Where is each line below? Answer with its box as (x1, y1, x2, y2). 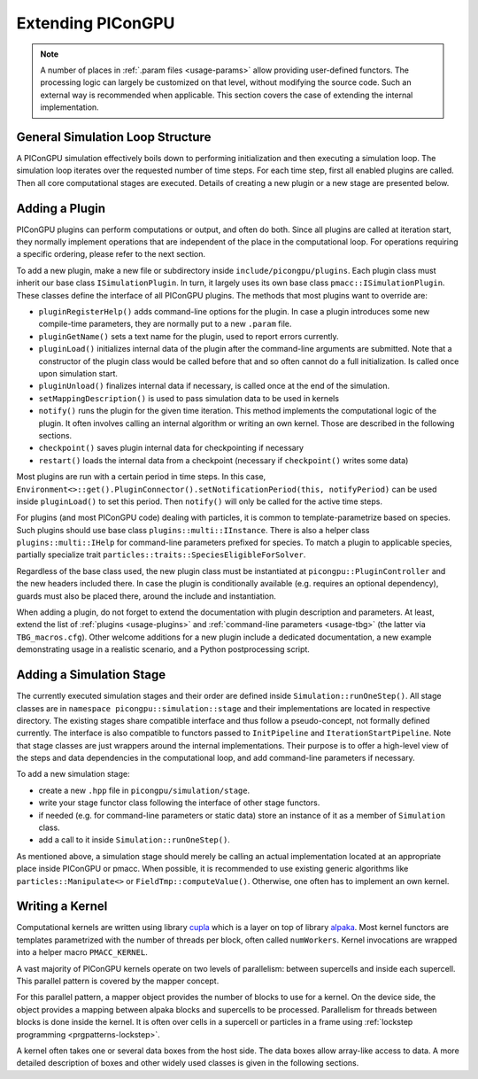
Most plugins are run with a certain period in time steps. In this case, (16, 471, 266, 482)
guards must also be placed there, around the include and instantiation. (16, 590, 276, 602)
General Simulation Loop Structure (16, 129, 212, 144)
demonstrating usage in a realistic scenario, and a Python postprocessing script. (16, 644, 310, 655)
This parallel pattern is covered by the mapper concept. (16, 975, 220, 987)
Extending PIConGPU (16, 13, 175, 33)
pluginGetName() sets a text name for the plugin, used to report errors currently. (38, 330, 340, 341)
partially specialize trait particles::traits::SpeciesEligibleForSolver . (16, 549, 306, 560)
